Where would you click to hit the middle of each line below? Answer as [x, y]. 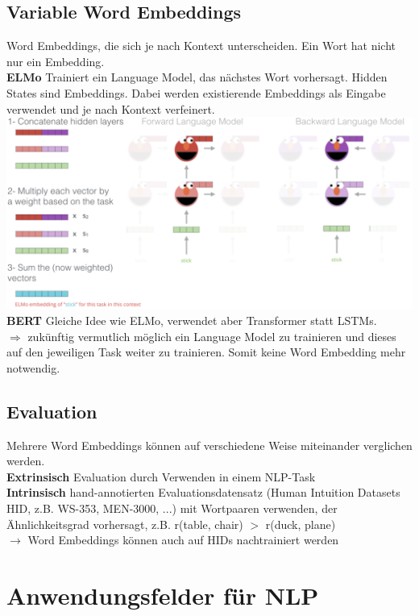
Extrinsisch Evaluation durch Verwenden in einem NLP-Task [161, 476]
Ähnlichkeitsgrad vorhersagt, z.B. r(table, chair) [125, 524]
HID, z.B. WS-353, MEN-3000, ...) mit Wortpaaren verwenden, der [172, 508]
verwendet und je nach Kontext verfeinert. [111, 108]
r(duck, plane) [301, 524]
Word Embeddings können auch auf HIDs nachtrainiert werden [183, 540]
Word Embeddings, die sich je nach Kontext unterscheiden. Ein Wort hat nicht [201, 46]
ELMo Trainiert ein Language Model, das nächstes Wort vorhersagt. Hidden [197, 77]
